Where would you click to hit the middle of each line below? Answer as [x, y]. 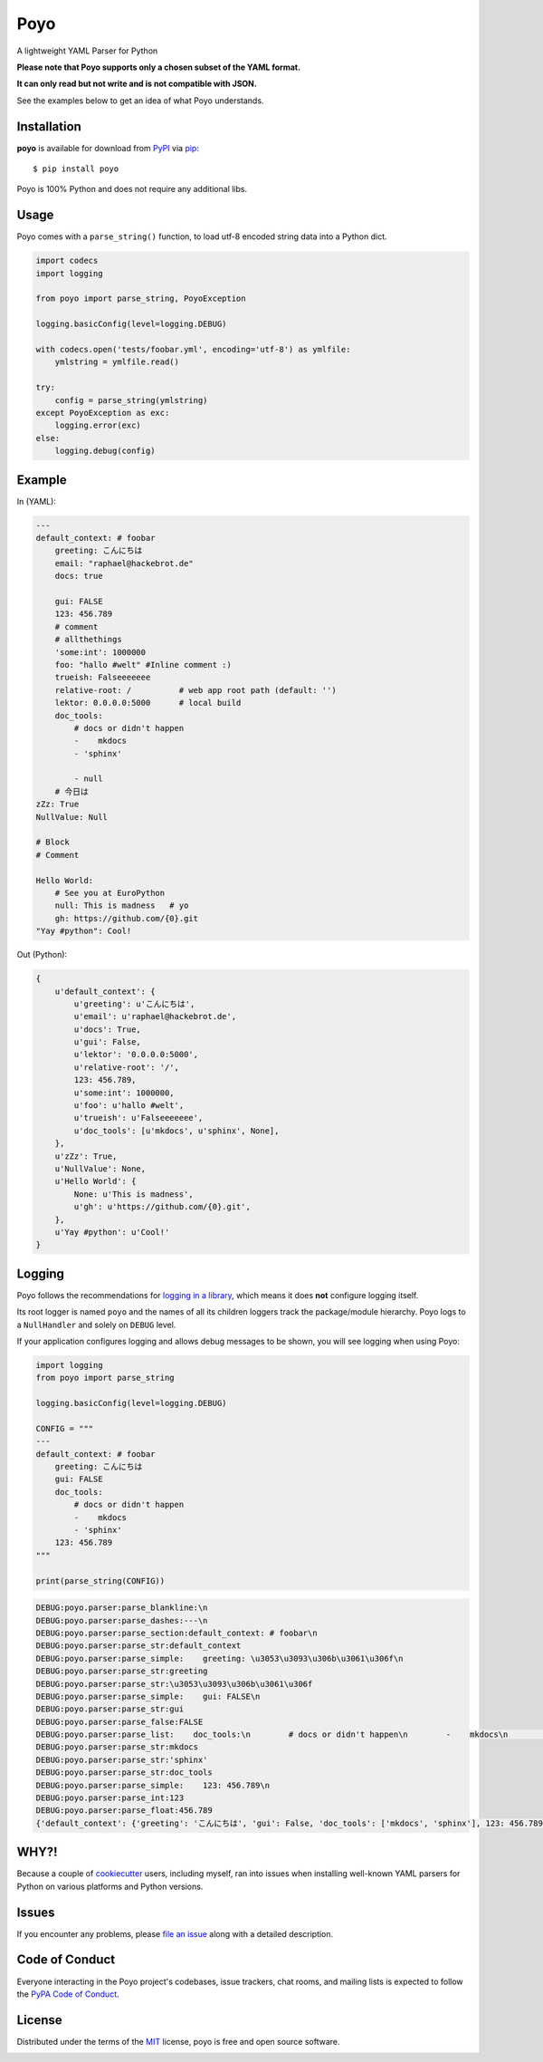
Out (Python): [42, 955]
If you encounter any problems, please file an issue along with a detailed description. [175, 1933]
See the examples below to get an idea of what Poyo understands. [140, 101]
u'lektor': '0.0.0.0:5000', [136, 1055]
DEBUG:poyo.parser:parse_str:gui [110, 1709]
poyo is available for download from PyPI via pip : [108, 148]
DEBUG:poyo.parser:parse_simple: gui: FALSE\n [148, 1696]
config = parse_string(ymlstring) [131, 400]
